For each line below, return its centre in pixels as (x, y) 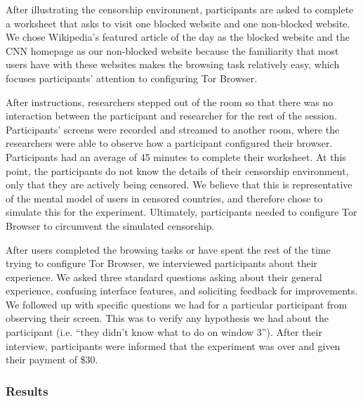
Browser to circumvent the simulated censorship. (110, 225)
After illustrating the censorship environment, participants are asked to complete (180, 9)
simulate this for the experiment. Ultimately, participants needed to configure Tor (181, 212)
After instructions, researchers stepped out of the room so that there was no (170, 102)
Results (27, 390)
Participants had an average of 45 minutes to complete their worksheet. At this (176, 156)
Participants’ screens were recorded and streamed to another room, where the (173, 129)
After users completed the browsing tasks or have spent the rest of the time (168, 249)
